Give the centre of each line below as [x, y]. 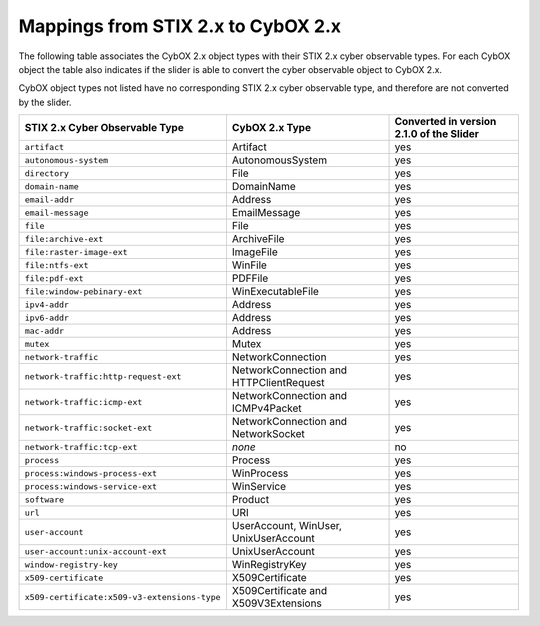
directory [47, 173]
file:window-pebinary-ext [83, 291]
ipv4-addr [47, 304]
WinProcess [260, 473]
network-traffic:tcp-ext [81, 446]
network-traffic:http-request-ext [103, 376]
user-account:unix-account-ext [95, 551]
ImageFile [255, 252]
